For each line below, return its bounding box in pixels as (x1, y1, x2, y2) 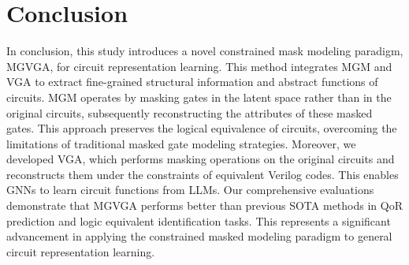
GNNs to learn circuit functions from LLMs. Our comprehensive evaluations (6, 181, 374, 198)
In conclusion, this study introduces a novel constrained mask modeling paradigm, (6, 43, 403, 59)
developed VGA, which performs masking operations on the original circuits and (6, 151, 395, 167)
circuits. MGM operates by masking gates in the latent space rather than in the (6, 88, 392, 105)
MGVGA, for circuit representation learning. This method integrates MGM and (6, 58, 392, 74)
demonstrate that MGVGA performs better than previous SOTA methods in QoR (6, 197, 403, 214)
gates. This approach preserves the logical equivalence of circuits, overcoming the (6, 120, 397, 136)
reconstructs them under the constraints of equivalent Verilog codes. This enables (6, 166, 399, 182)
